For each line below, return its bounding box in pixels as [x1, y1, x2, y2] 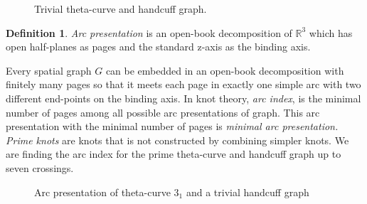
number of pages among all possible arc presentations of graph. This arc [6, 104, 320, 119]
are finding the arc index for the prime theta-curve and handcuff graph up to [6, 146, 341, 161]
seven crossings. [6, 160, 74, 175]
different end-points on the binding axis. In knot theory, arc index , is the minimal [6, 90, 361, 105]
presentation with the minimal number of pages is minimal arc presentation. [6, 119, 339, 134]
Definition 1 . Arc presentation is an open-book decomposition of [6, 25, 292, 40]
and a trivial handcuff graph [186, 184, 309, 199]
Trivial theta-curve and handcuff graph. [34, 1, 207, 16]
